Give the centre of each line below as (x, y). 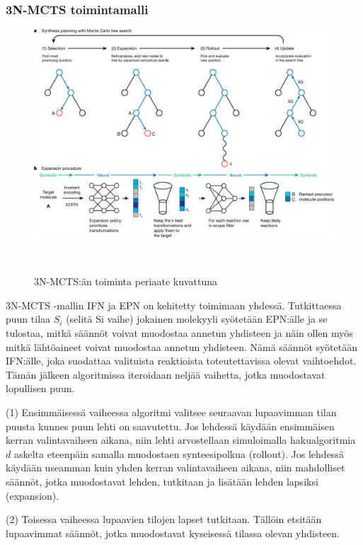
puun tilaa (28, 319)
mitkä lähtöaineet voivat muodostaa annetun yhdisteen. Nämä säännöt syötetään (181, 346)
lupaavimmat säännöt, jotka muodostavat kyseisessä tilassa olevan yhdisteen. (173, 533)
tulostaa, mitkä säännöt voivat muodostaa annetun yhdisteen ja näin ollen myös (179, 333)
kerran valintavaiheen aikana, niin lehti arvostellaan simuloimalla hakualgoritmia (181, 440)
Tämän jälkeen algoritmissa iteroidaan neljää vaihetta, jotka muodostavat (166, 374)
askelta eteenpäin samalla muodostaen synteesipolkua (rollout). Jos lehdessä (179, 453)
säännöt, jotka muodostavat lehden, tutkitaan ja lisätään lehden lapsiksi (162, 481)
